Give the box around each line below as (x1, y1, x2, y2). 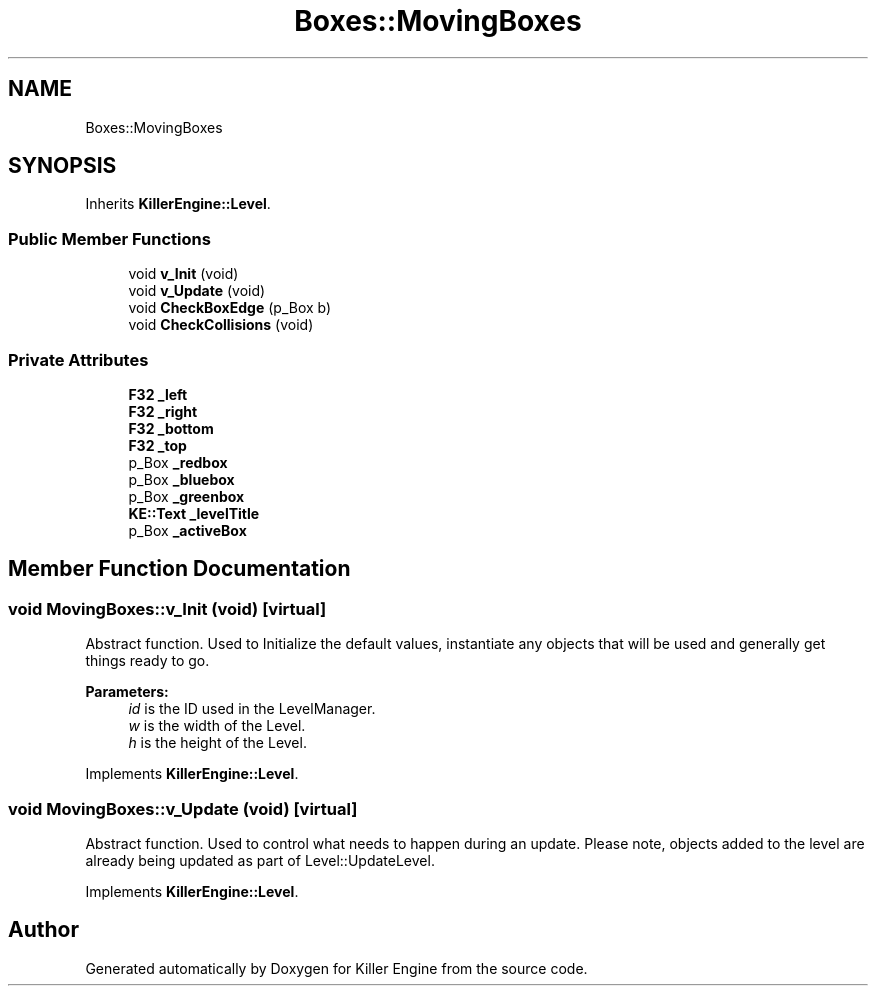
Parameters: (85, 683, 169, 701)
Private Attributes (8, 349, 149, 370)
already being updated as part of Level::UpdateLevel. (85, 851, 435, 869)
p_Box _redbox (128, 453, 228, 471)
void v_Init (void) (128, 265, 239, 283)
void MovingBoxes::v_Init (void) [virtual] (8, 598, 327, 619)
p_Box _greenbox (128, 487, 245, 505)
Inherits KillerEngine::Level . (85, 195, 271, 213)
